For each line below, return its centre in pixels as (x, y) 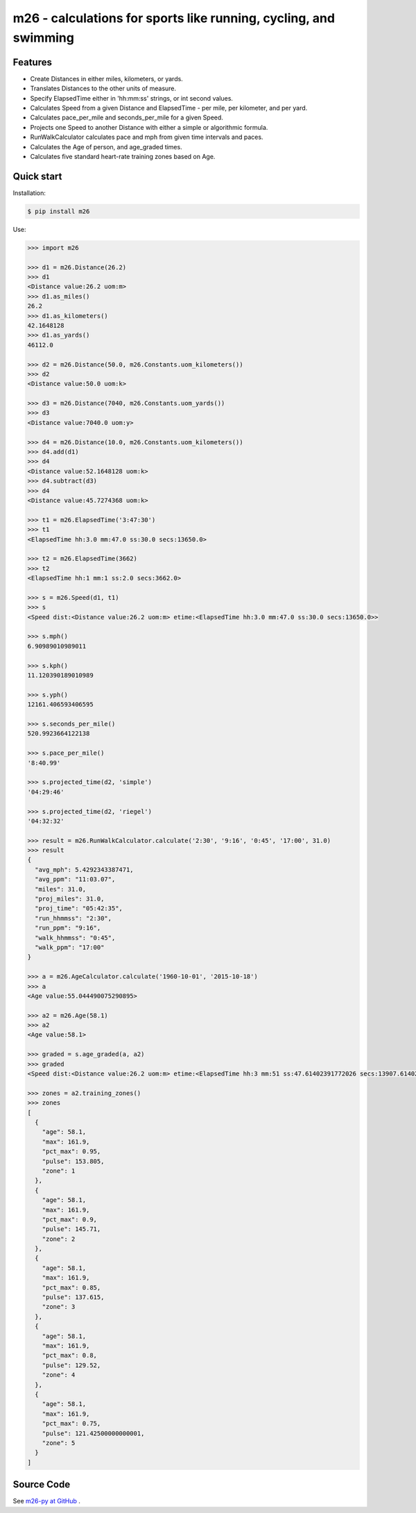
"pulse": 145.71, (71, 1229)
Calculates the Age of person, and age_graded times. (106, 147)
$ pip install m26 (59, 211)
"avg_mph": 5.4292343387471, (85, 869)
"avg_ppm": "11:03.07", (75, 879)
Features (32, 62)
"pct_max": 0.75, (71, 1424)
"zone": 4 (59, 1375)
